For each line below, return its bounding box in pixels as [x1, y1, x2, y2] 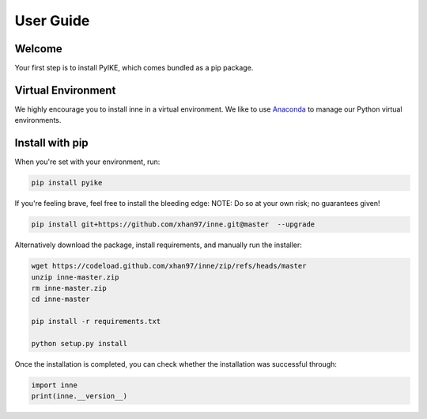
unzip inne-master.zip [31, 272, 119, 281]
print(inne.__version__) [31, 392, 128, 401]
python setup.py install [31, 339, 128, 348]
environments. [14, 116, 62, 125]
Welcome [14, 42, 62, 55]
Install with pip [14, 136, 89, 150]
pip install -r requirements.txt [31, 317, 161, 326]
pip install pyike [31, 178, 103, 188]
